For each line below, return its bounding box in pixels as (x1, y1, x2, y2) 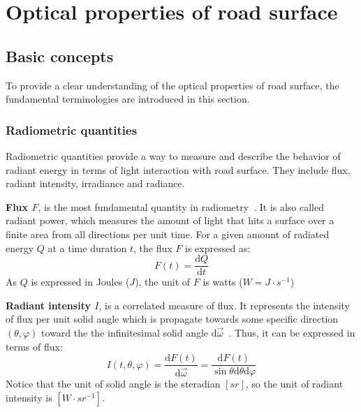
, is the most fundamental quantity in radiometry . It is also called (38, 199, 324, 214)
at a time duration (47, 240, 127, 255)
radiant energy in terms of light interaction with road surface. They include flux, (6, 162, 351, 177)
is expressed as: (185, 240, 251, 255)
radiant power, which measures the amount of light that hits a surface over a (6, 213, 334, 228)
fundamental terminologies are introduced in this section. (6, 91, 250, 106)
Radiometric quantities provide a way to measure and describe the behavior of (6, 148, 341, 163)
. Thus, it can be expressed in (228, 325, 355, 339)
